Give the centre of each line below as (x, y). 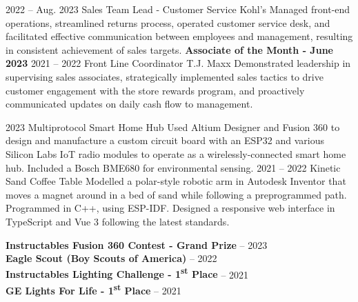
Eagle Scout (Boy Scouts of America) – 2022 (111, 258)
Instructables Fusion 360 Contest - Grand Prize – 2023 (137, 244)
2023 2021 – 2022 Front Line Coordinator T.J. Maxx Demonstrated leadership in (178, 63)
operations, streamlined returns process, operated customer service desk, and (168, 22)
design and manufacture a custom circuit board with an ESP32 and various (165, 140)
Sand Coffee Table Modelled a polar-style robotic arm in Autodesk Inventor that (176, 181)
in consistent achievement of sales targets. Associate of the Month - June (169, 49)
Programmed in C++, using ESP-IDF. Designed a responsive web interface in (170, 208)
